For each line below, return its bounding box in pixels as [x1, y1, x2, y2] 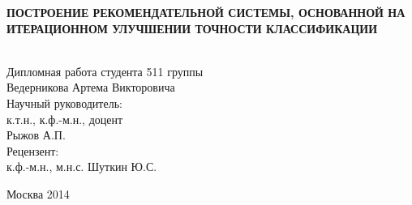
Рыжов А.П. [6, 126, 66, 143]
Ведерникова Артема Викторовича [6, 79, 175, 96]
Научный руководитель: [6, 94, 122, 111]
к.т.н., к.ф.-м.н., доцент [6, 110, 123, 127]
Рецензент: [6, 142, 59, 159]
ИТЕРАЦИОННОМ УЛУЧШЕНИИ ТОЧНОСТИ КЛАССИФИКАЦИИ [6, 19, 378, 36]
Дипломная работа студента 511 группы [6, 62, 204, 79]
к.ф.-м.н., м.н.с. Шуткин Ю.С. [6, 158, 157, 175]
